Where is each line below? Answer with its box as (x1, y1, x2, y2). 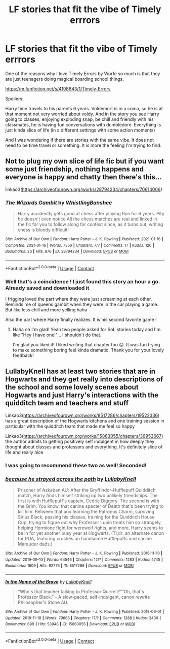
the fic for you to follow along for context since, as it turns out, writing (17, 221, 163, 228)
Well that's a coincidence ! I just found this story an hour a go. (5, 278, 160, 285)
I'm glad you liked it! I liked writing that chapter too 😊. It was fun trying (12, 341, 160, 347)
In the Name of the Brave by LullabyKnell (5, 578, 92, 585)
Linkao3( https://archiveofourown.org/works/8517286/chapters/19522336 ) (5, 412, 160, 418)
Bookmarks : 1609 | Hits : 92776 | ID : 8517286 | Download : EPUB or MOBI (5, 563, 134, 568)
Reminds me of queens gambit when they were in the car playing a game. (5, 301, 158, 307)
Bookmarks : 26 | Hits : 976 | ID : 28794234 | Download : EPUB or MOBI (5, 249, 129, 254)
